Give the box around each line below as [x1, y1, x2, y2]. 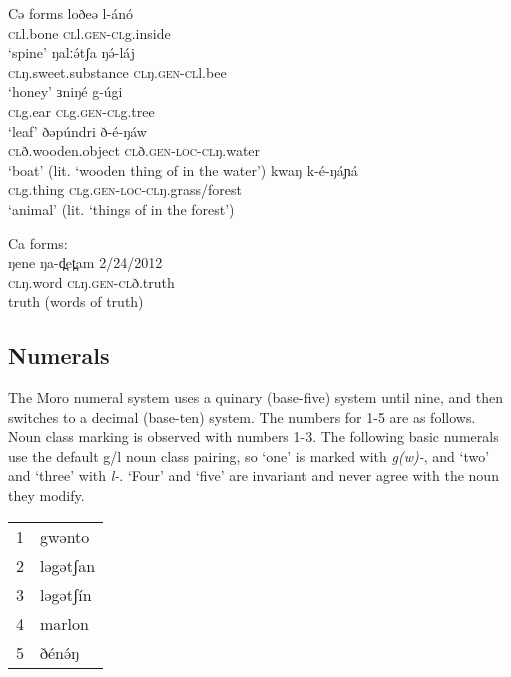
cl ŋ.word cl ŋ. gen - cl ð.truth [8, 271, 175, 292]
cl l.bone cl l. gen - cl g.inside [8, 22, 171, 43]
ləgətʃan [40, 553, 96, 577]
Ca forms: [8, 232, 68, 253]
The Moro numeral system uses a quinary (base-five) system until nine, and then [8, 387, 503, 408]
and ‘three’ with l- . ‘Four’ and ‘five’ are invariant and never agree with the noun [8, 465, 499, 486]
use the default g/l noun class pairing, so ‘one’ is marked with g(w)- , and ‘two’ [8, 445, 490, 466]
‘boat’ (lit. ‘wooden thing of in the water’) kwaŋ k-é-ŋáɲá [8, 159, 358, 180]
